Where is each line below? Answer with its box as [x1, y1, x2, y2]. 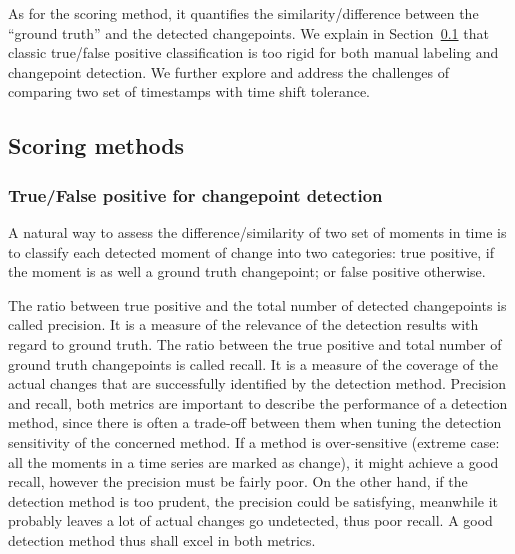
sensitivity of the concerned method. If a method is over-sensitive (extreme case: [8, 431, 500, 452]
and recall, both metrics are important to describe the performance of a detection [8, 392, 508, 413]
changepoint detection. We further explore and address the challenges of [8, 61, 450, 82]
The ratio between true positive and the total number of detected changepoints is [8, 294, 507, 315]
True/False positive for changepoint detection [8, 182, 383, 207]
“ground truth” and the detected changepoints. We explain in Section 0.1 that [8, 22, 489, 43]
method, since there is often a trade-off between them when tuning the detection [8, 412, 502, 433]
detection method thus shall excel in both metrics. [8, 529, 316, 550]
